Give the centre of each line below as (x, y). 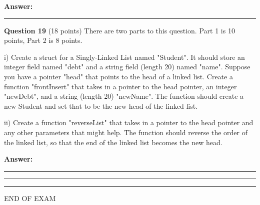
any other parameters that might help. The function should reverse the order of (126, 132)
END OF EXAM (30, 198)
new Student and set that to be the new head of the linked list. (101, 105)
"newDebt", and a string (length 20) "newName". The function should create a (124, 96)
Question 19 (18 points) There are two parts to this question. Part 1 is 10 (119, 30)
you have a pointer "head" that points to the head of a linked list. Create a (118, 76)
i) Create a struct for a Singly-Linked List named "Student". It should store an (124, 57)
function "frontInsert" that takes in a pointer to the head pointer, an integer (120, 86)
